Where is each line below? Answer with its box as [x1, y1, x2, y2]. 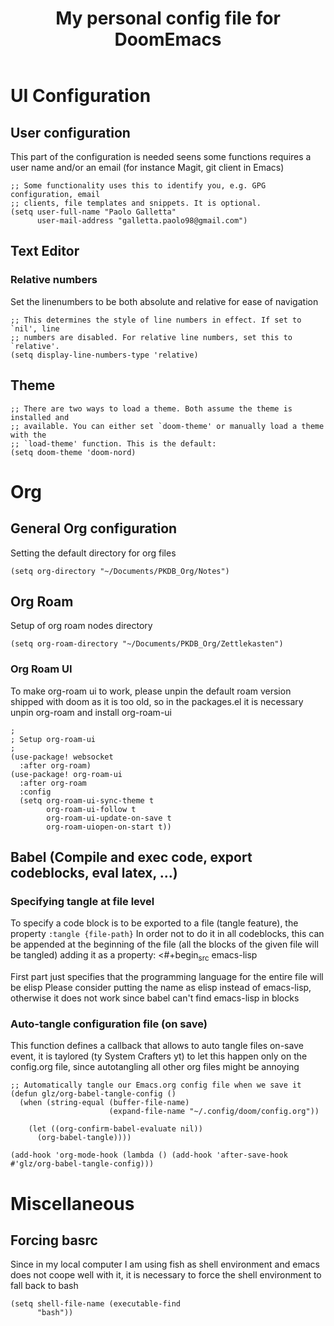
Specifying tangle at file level [10, 894, 155, 908]
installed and [10, 412, 70, 422]
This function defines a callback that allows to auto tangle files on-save [10, 1040, 304, 1052]
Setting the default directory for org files [10, 547, 177, 559]
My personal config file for [55, 7, 281, 30]
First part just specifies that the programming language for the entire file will [10, 971, 324, 983]
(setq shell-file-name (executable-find [10, 1299, 182, 1309]
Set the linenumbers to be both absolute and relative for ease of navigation [10, 295, 319, 307]
